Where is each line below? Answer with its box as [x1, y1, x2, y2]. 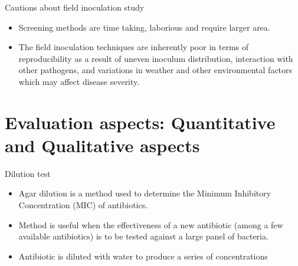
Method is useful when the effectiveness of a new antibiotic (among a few [18, 218, 283, 231]
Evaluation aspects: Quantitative [5, 110, 276, 134]
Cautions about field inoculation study [5, 1, 145, 13]
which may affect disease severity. [18, 75, 140, 87]
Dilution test [5, 167, 51, 179]
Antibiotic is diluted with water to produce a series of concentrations [18, 249, 268, 262]
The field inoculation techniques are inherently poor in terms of [18, 41, 249, 53]
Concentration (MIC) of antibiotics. [18, 199, 148, 211]
